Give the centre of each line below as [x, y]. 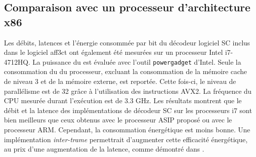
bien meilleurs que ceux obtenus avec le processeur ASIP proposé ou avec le [118, 120]
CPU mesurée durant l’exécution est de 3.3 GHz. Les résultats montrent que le [123, 100]
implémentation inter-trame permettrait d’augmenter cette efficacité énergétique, [126, 139]
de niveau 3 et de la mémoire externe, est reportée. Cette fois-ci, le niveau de [120, 81]
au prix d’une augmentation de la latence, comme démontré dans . [104, 149]
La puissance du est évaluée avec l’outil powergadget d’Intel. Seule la [137, 61]
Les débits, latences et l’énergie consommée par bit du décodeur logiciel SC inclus [127, 42]
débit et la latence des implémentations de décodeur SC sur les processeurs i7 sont [128, 110]
